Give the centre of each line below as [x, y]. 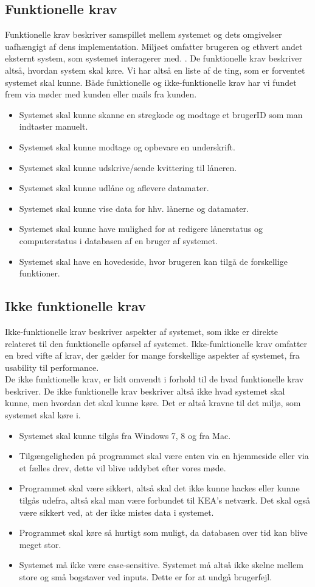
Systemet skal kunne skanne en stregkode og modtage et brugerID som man [161, 114]
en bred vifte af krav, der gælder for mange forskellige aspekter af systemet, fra [152, 355]
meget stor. [40, 544]
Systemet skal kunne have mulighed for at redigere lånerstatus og [141, 229]
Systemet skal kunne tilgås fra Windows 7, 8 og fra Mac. [125, 435]
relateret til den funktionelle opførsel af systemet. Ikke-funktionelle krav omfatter [156, 343]
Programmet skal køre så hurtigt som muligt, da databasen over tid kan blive [163, 533]
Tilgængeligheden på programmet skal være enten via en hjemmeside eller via [164, 456]
